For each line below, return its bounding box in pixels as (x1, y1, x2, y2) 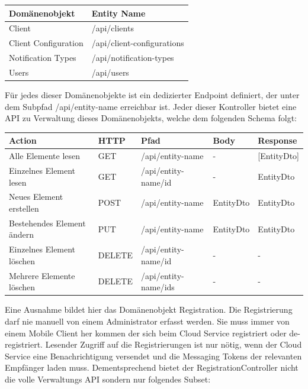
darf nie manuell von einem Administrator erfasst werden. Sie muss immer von (5, 315, 290, 327)
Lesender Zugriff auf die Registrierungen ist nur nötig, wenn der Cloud (45, 338, 302, 351)
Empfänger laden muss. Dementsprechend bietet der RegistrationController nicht (5, 361, 299, 374)
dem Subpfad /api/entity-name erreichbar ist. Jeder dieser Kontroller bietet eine (5, 100, 297, 112)
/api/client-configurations (91, 37, 184, 49)
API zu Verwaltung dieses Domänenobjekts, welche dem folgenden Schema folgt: (5, 112, 297, 124)
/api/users (91, 66, 129, 78)
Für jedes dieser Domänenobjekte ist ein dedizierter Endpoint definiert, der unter (5, 88, 300, 101)
